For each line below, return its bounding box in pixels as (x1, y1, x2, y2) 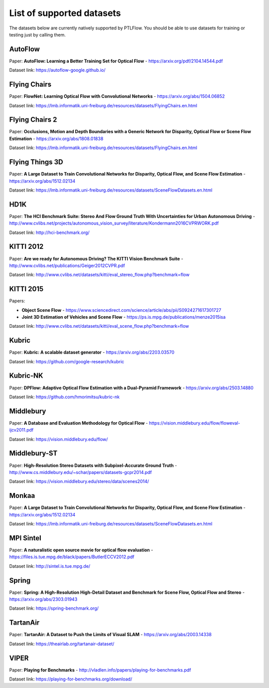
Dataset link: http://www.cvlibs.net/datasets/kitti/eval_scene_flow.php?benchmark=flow (9, 323, 189, 329)
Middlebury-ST (9, 449, 58, 458)
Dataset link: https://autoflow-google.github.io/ (9, 67, 106, 73)
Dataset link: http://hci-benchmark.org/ (9, 229, 90, 235)
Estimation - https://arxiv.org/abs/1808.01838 (9, 135, 104, 142)
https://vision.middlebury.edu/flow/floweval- (148, 420, 240, 426)
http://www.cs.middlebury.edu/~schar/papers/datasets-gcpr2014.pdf (9, 469, 152, 475)
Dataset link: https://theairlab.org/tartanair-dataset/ (9, 641, 115, 647)
